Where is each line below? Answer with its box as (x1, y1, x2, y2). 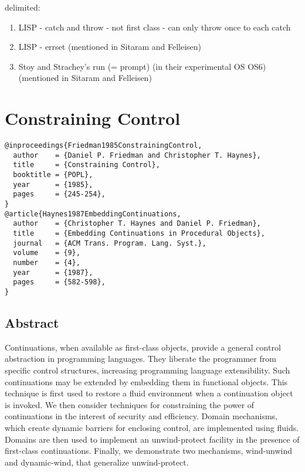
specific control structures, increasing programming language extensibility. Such (5, 364, 290, 376)
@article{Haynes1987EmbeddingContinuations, (5, 209, 181, 218)
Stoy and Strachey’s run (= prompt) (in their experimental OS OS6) (18, 60, 266, 72)
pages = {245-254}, (13, 190, 106, 199)
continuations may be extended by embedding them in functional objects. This (5, 375, 288, 388)
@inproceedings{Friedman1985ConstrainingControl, (5, 141, 202, 150)
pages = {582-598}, (13, 278, 106, 287)
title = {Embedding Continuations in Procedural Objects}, (13, 229, 265, 237)
